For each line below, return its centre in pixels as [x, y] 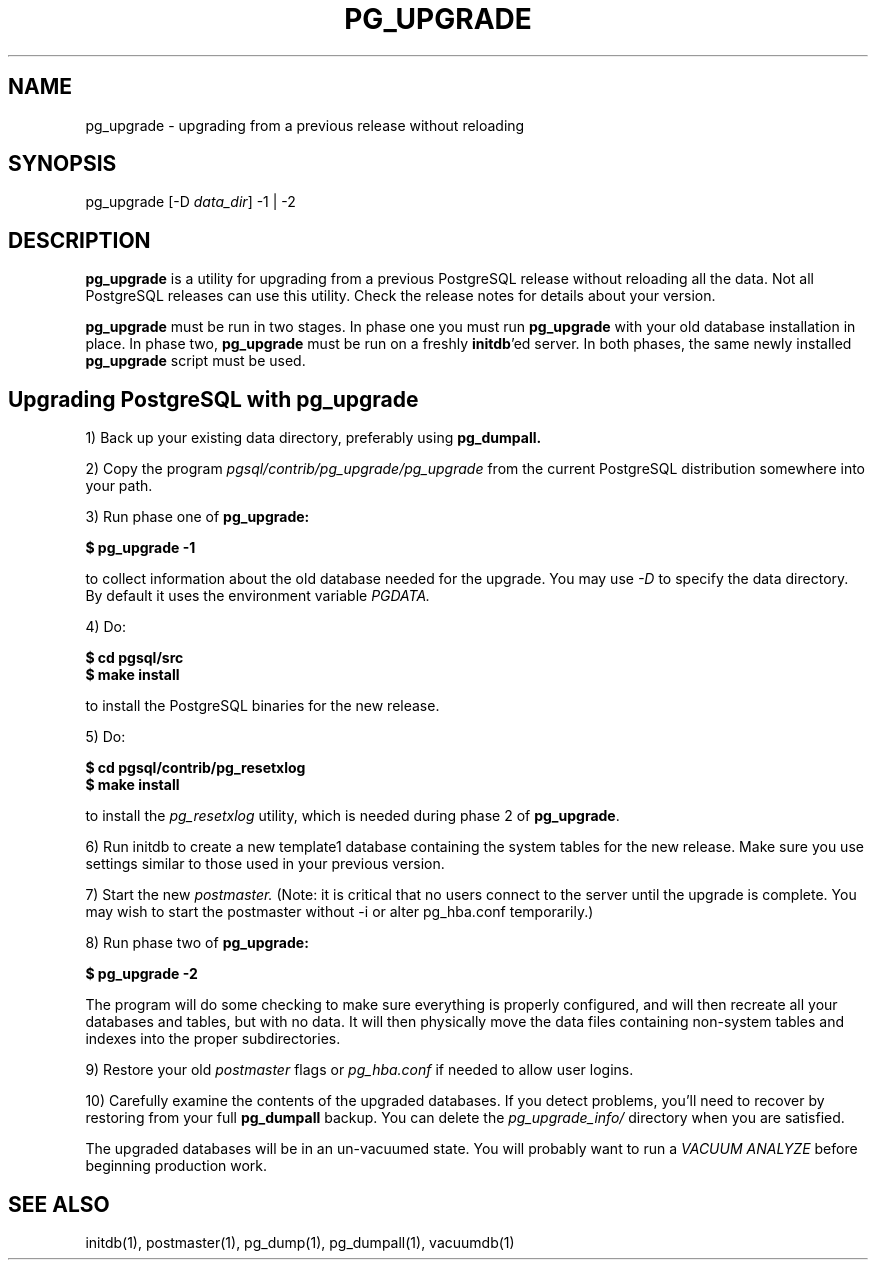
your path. [119, 486]
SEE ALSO [59, 1204]
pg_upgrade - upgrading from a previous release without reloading [305, 125]
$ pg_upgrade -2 [141, 974]
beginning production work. [176, 1166]
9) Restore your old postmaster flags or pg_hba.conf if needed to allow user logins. [359, 1070]
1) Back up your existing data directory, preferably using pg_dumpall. [313, 438]
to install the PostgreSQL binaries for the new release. [262, 706]
